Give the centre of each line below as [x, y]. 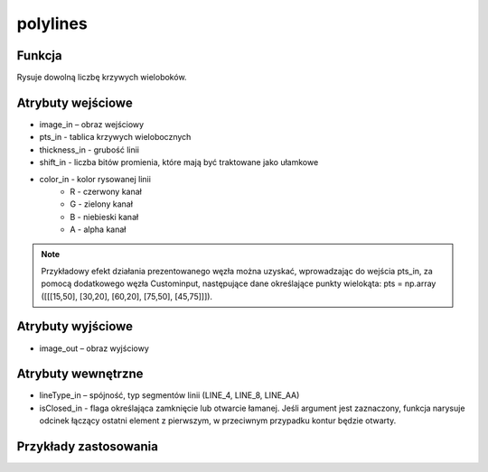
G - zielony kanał [101, 204]
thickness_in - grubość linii [89, 150]
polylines [52, 23]
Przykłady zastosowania [87, 447]
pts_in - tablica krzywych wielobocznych [115, 137]
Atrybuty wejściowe [75, 102]
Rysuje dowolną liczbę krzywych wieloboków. [102, 78]
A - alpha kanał [98, 229]
